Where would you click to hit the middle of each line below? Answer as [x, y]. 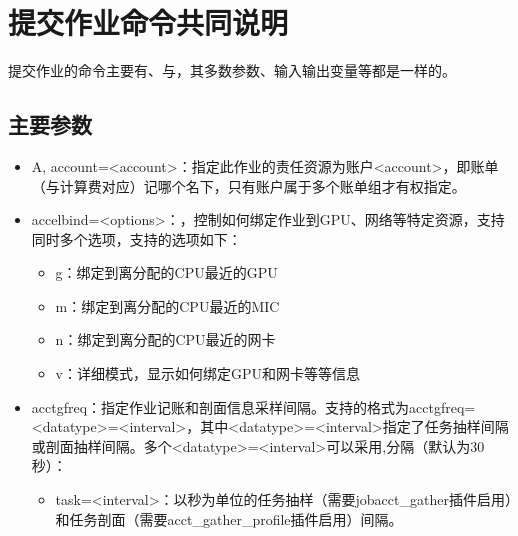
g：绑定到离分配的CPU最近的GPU [166, 272]
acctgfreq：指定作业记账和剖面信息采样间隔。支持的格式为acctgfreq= [253, 406]
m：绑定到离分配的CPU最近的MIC [167, 305]
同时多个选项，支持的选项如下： [136, 238]
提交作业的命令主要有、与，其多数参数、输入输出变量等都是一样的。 [232, 70]
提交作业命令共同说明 [148, 22]
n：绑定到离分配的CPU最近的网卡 [165, 339]
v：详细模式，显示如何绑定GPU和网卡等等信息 [208, 373]
